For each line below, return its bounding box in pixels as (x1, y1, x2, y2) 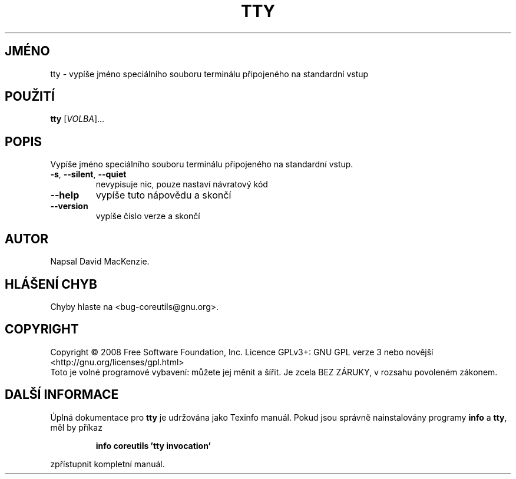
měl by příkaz (50, 422, 102, 432)
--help (50, 189, 80, 201)
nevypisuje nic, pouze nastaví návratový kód (95, 179, 268, 190)
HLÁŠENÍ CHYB (5, 276, 97, 292)
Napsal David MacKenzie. (50, 256, 150, 267)
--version (50, 201, 88, 212)
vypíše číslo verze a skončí (95, 211, 200, 222)
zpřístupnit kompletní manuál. (50, 458, 165, 469)
